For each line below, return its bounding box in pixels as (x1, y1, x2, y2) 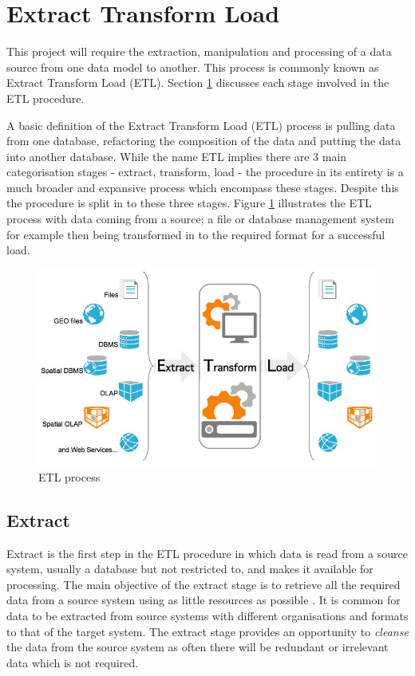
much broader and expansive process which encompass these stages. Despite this (6, 179, 399, 195)
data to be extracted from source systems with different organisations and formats (6, 607, 409, 623)
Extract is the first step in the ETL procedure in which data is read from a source (6, 544, 408, 561)
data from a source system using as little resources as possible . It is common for (6, 591, 401, 608)
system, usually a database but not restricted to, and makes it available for (6, 560, 373, 577)
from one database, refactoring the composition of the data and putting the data (6, 132, 401, 149)
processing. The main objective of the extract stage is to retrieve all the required (6, 576, 401, 592)
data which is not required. (6, 654, 139, 670)
